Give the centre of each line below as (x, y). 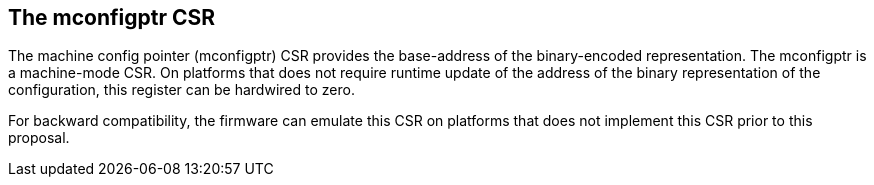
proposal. (39, 138)
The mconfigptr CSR (112, 17)
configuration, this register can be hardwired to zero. (181, 90)
